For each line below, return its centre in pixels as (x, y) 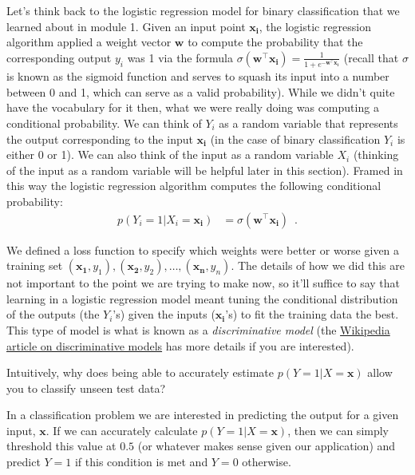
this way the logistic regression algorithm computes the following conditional (194, 186)
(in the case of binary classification (295, 139)
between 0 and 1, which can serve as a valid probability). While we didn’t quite (201, 91)
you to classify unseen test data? (86, 388)
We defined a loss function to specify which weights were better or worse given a (203, 249)
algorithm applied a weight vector (89, 42)
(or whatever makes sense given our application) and (267, 446)
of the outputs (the (53, 314)
